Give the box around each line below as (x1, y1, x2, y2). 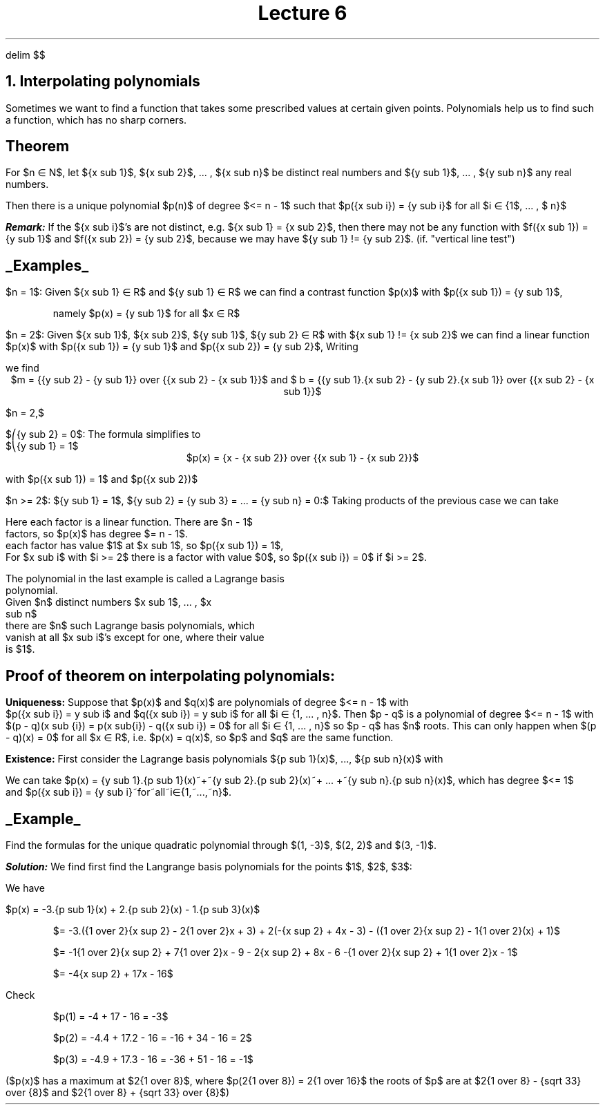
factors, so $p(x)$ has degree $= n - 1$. (6, 528, 188, 540)
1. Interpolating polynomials (6, 73, 200, 90)
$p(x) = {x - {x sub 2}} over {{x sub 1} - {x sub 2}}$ (186, 452, 419, 464)
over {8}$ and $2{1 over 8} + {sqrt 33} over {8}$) (6, 1086, 230, 1098)
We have (6, 881, 45, 894)
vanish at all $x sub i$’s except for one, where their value (6, 631, 265, 644)
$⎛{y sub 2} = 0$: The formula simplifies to (6, 428, 201, 441)
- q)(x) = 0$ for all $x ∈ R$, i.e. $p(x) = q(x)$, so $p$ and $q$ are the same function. (6, 731, 394, 744)
